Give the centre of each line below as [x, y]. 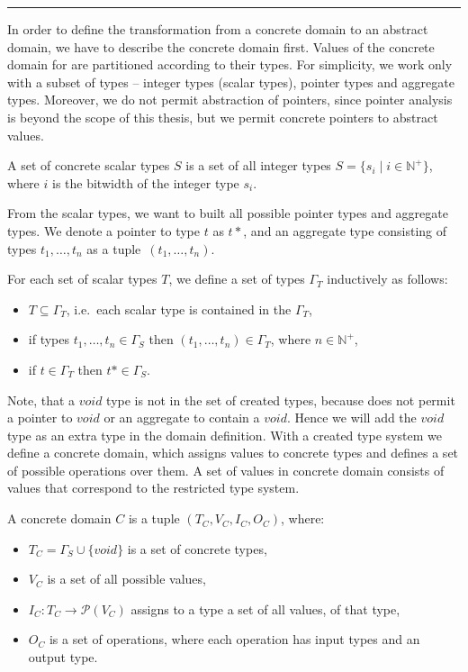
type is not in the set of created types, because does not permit [281, 400]
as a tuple [114, 248]
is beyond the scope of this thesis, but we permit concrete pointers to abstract [223, 117]
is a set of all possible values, [126, 579]
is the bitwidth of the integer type [145, 182]
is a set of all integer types [258, 165]
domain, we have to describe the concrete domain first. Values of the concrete [221, 46]
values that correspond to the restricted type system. [153, 488]
